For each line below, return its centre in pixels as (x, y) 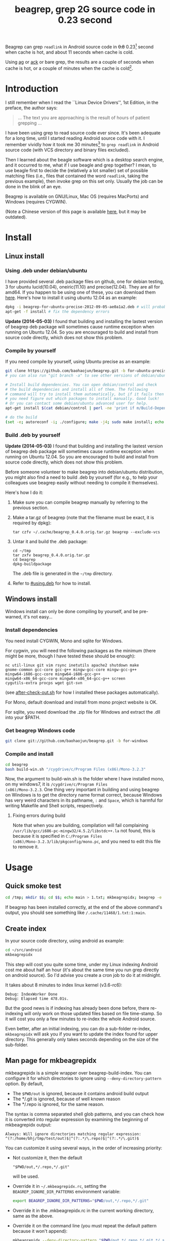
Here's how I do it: (24, 492)
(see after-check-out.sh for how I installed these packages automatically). (82, 692)
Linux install (25, 256)
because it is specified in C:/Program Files (57, 836)
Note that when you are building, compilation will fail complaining (80, 825)
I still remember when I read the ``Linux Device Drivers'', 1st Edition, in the (82, 103)
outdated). (16, 217)
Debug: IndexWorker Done (31, 994)
